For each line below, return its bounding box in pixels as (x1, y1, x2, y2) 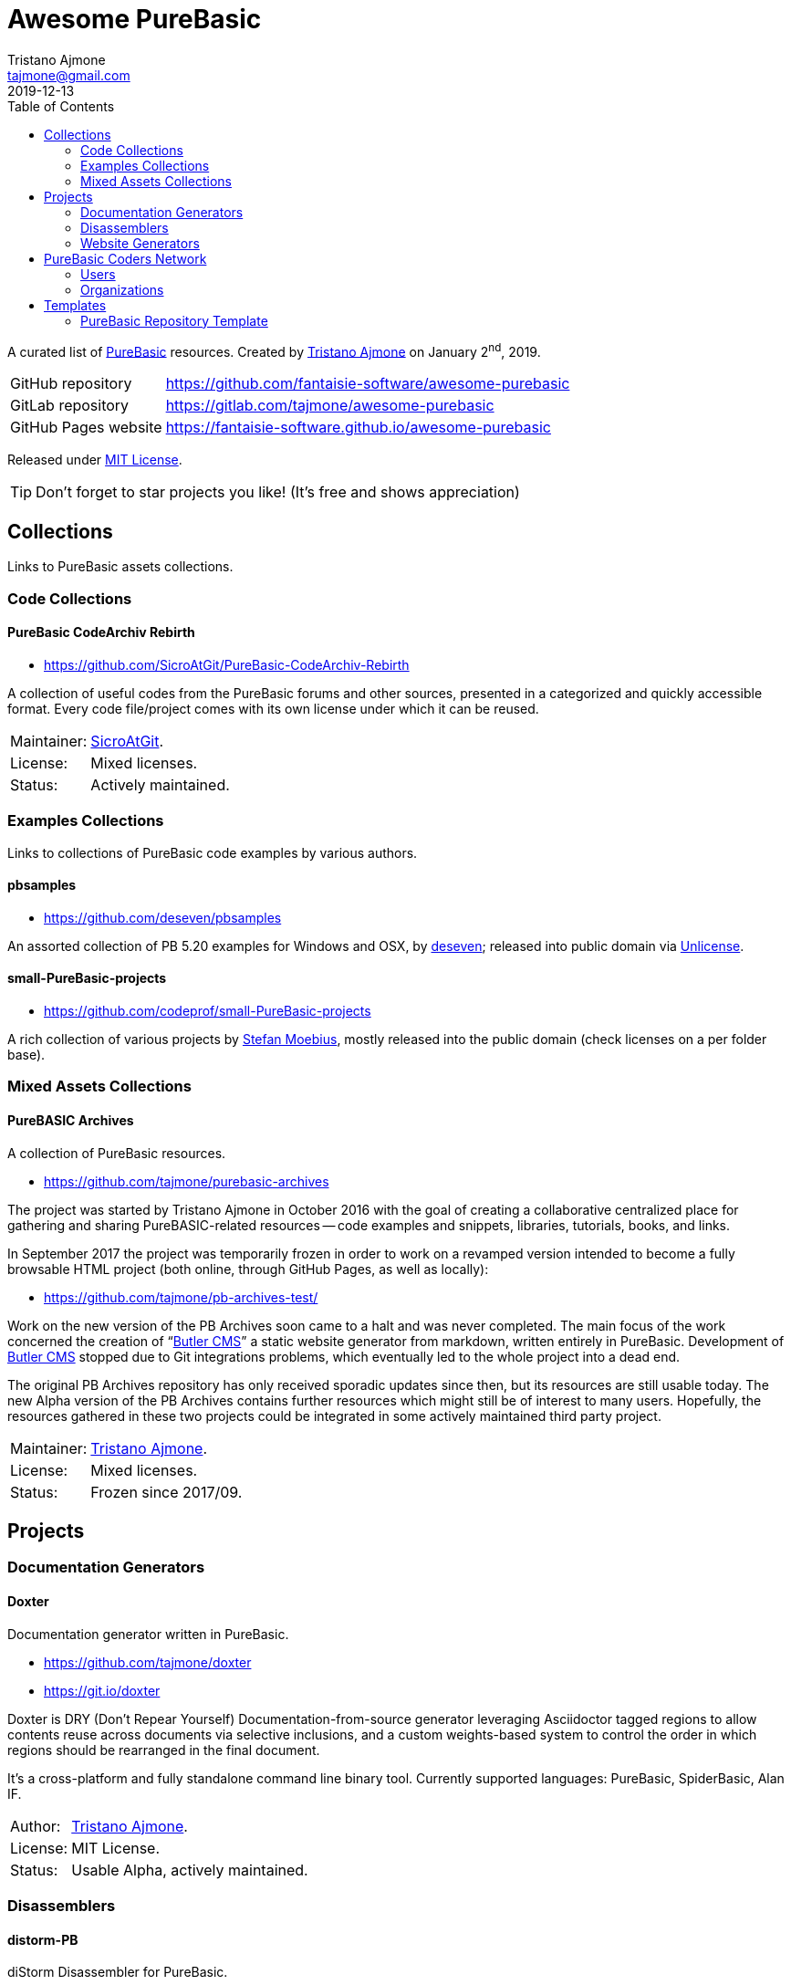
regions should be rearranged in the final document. (7, 1741, 320, 1758)
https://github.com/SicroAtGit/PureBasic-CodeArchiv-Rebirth (44, 656, 410, 673)
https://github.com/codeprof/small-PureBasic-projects (44, 1003, 371, 1019)
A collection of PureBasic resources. (7, 1144, 226, 1161)
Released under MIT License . (7, 452, 182, 468)
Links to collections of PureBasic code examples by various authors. (7, 844, 418, 861)
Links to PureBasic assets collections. (7, 559, 234, 575)
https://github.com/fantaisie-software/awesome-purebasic (165, 374, 570, 393)
